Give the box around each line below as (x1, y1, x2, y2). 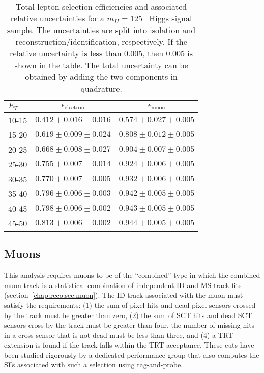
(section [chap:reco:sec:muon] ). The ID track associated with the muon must (4, 290, 243, 300)
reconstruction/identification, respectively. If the (15, 36, 187, 47)
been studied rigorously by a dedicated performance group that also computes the (4, 349, 259, 360)
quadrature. (80, 82, 122, 94)
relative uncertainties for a (10, 12, 105, 24)
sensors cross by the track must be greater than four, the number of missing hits (4, 320, 255, 330)
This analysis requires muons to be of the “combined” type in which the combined (4, 270, 260, 280)
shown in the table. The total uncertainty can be (14, 59, 188, 71)
